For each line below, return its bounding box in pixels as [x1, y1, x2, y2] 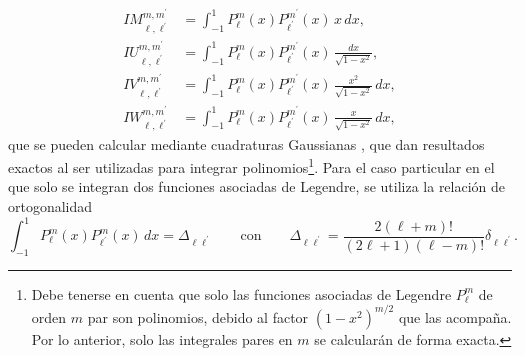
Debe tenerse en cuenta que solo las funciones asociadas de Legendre [31, 283, 452, 304]
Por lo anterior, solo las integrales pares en [31, 328, 293, 349]
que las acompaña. [398, 306, 512, 327]
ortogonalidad [8, 195, 93, 216]
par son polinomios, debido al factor [87, 306, 309, 327]
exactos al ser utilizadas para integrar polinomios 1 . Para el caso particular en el [8, 154, 495, 177]
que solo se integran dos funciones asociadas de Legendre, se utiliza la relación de [8, 176, 506, 197]
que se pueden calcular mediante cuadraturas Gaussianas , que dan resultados [8, 133, 485, 154]
